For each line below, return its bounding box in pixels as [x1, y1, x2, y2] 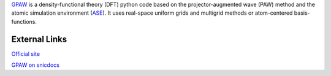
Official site [11, 50, 40, 58]
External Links [11, 34, 67, 44]
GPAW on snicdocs [11, 61, 59, 69]
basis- [294, 9, 311, 17]
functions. [11, 18, 37, 25]
